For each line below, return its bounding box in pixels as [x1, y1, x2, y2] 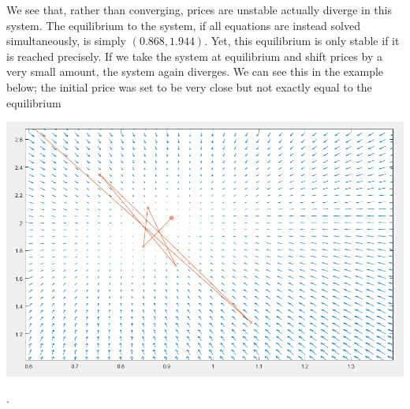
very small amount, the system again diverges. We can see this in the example [6, 63, 384, 80]
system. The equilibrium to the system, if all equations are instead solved [6, 17, 360, 33]
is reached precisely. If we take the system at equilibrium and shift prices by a [6, 47, 382, 64]
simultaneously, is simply [6, 32, 126, 49]
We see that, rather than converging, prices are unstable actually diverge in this [6, 2, 392, 17]
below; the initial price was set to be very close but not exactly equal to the [6, 78, 372, 95]
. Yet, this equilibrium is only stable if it [204, 32, 400, 49]
